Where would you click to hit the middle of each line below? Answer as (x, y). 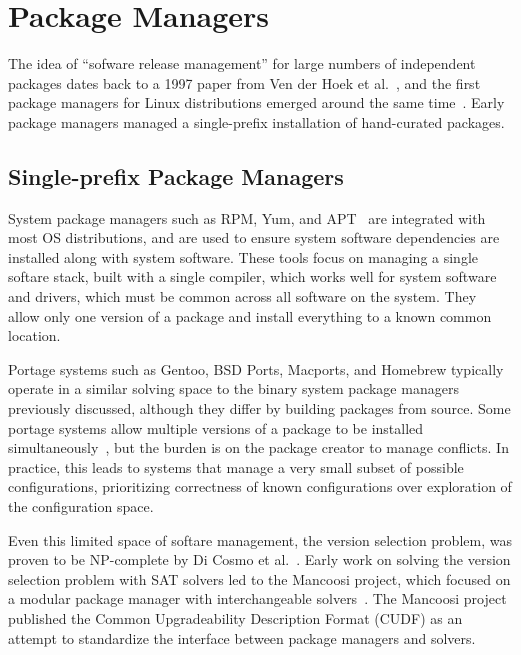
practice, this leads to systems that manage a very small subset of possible (236, 466)
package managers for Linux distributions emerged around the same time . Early (256, 102)
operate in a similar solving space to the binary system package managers (233, 388)
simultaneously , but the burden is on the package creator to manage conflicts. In (258, 447)
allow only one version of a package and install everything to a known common (250, 315)
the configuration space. (81, 506)
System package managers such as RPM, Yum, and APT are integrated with (247, 217)
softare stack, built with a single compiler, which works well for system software (252, 276)
